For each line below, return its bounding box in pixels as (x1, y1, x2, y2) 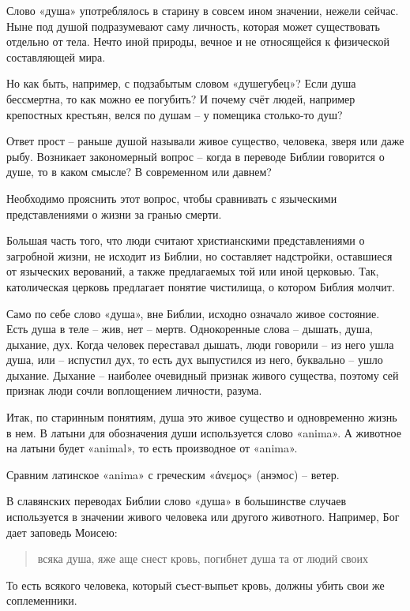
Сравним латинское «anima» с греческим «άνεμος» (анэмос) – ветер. (6, 466, 340, 482)
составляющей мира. (6, 48, 106, 65)
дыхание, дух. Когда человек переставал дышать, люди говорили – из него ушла (6, 335, 394, 352)
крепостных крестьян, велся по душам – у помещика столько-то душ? (6, 106, 343, 122)
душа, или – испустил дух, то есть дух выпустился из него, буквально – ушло (6, 351, 383, 368)
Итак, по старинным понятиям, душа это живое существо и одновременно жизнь (6, 409, 397, 425)
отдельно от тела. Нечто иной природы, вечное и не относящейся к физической (6, 33, 389, 50)
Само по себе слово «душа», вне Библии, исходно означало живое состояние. (6, 305, 380, 321)
